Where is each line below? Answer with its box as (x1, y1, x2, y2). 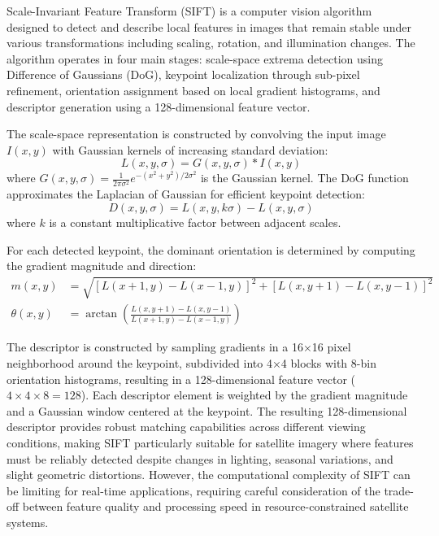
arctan (85, 308, 118, 320)
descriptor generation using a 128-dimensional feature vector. (7, 98, 311, 115)
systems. (7, 514, 49, 530)
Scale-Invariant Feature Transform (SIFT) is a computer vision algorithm (7, 2, 372, 19)
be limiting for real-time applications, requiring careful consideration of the (7, 482, 380, 499)
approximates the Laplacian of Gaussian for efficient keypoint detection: (7, 185, 365, 203)
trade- (384, 482, 414, 499)
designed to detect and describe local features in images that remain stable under (7, 18, 411, 35)
